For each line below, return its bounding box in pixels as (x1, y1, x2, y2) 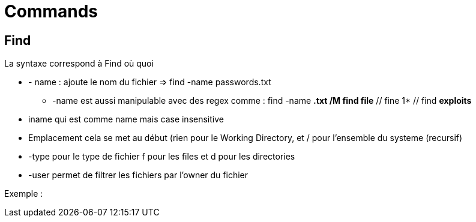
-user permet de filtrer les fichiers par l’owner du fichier (28, 170, 248, 181)
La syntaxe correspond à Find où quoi (4, 58, 154, 69)
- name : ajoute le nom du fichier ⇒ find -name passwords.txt (28, 77, 271, 88)
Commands (4, 1, 98, 22)
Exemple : (4, 188, 43, 199)
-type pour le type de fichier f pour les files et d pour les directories (28, 151, 295, 162)
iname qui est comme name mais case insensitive (28, 114, 224, 125)
